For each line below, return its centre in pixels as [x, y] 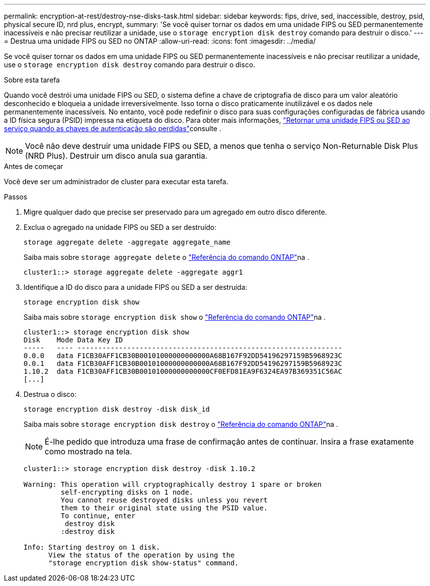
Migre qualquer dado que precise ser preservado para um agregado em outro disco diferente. [175, 212]
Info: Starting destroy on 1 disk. [92, 547]
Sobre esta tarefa [32, 80]
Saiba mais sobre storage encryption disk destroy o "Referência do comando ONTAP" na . [181, 424]
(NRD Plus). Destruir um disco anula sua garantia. [116, 156]
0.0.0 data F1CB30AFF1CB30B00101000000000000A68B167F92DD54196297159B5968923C [183, 356]
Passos [16, 197]
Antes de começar [34, 166]
